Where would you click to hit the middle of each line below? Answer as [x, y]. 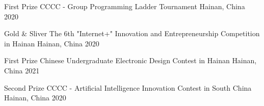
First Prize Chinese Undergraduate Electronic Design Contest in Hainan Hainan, [130, 60]
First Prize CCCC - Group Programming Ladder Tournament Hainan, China [125, 6]
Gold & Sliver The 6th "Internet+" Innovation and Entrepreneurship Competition [132, 33]
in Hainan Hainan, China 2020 [52, 43]
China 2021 [22, 70]
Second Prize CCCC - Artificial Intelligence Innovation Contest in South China [128, 87]
